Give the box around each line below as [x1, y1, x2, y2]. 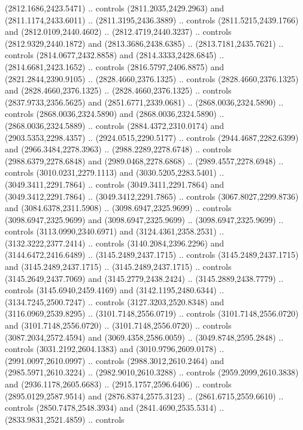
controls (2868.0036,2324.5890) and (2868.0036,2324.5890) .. [5, 107, 225, 120]
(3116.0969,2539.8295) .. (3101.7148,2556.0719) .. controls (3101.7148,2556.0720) [5, 307, 299, 320]
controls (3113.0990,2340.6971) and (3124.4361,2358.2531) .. [5, 225, 225, 237]
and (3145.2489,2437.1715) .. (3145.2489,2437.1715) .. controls [5, 260, 232, 273]
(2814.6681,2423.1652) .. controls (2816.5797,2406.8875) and [5, 60, 225, 73]
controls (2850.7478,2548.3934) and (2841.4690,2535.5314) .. [5, 401, 225, 414]
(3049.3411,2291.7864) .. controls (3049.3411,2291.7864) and [5, 178, 225, 190]
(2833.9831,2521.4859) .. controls [5, 413, 125, 425]
